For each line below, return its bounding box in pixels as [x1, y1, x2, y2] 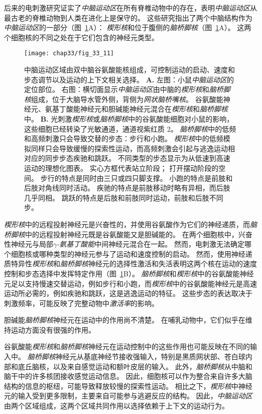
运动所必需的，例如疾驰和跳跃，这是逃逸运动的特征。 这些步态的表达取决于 [4, 288, 252, 298]
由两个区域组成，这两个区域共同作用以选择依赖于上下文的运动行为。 [4, 400, 229, 411]
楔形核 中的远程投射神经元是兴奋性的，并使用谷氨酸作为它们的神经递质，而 [4, 219, 250, 229]
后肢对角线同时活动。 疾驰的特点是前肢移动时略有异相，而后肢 [24, 182, 230, 193]
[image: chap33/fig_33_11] [24, 50, 114, 57]
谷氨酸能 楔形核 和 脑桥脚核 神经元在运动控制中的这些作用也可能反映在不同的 [4, 341, 250, 352]
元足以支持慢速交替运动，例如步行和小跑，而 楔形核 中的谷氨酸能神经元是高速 [4, 278, 257, 288]
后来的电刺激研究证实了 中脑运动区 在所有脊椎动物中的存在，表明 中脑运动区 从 [4, 3, 257, 13]
